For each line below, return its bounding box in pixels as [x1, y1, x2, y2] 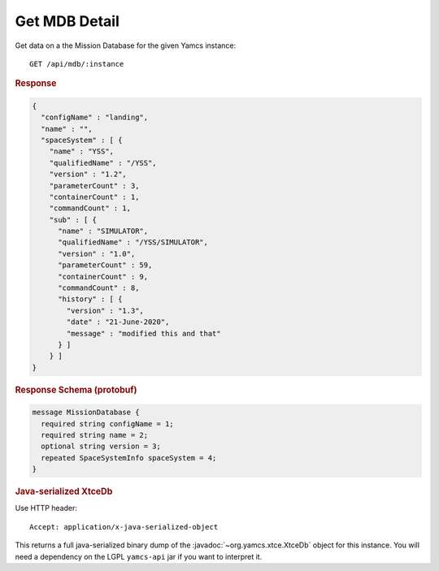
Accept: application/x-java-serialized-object [29, 522, 219, 531]
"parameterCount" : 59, [58, 261, 153, 270]
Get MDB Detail [15, 12, 120, 30]
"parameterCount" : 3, [49, 181, 140, 190]
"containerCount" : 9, [58, 272, 149, 281]
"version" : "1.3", [66, 305, 144, 315]
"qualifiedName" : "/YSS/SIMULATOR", [58, 238, 209, 247]
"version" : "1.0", [58, 249, 136, 258]
